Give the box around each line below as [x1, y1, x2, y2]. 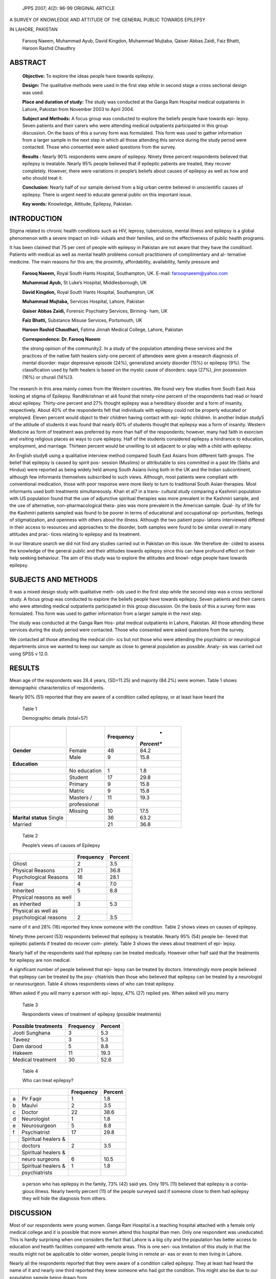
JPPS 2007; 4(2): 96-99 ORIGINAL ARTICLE [22, 5, 115, 11]
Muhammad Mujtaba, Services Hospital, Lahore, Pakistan [22, 298, 145, 304]
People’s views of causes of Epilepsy [22, 842, 101, 848]
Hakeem [12, 1049, 33, 1056]
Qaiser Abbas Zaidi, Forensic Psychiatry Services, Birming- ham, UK [22, 307, 168, 314]
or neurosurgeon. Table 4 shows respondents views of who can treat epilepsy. [9, 980, 175, 987]
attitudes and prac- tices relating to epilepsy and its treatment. [9, 531, 141, 537]
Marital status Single [12, 814, 64, 821]
